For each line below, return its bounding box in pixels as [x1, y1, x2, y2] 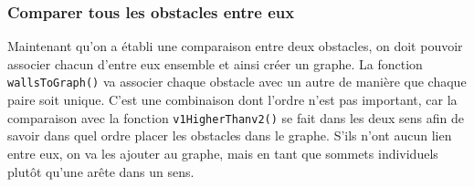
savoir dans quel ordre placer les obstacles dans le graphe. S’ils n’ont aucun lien [7, 126, 452, 145]
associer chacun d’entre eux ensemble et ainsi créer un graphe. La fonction [7, 54, 423, 73]
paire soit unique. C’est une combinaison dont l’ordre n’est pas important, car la [7, 90, 458, 109]
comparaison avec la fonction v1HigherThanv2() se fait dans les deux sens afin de [7, 108, 465, 127]
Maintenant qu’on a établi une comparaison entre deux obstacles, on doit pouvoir [7, 36, 463, 56]
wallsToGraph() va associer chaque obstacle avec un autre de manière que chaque [7, 72, 467, 91]
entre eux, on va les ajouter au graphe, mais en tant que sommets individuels [7, 143, 438, 162]
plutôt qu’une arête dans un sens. [7, 161, 195, 181]
